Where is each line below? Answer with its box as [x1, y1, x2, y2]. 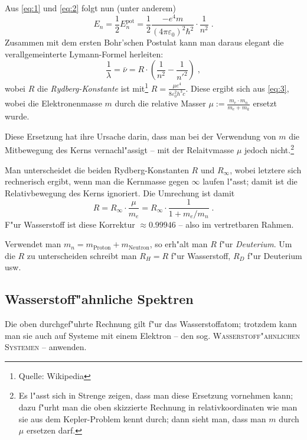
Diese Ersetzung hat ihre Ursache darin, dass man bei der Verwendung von [5, 130, 276, 142]
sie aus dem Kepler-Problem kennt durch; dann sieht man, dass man [18, 412, 266, 425]
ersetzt [253, 97, 277, 109]
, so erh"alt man [149, 238, 208, 250]
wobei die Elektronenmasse [5, 97, 102, 109]
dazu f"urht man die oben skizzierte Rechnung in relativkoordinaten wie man [18, 401, 298, 413]
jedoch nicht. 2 [244, 142, 295, 156]
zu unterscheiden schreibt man [27, 249, 137, 261]
